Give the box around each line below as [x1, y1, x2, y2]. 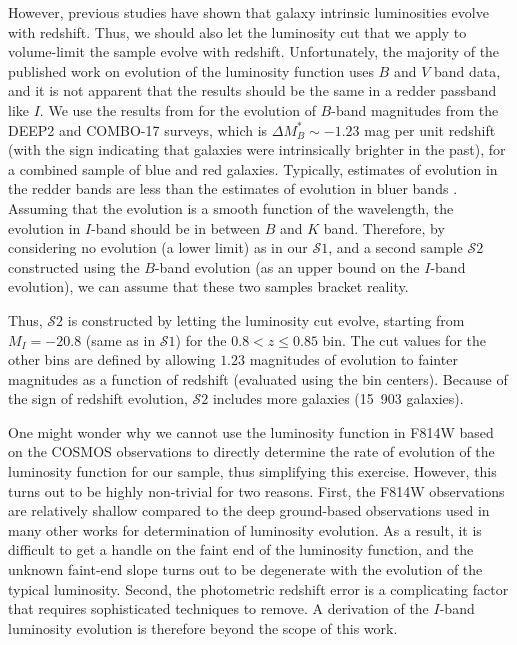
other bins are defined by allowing [8, 349, 216, 370]
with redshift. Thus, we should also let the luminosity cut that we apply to [8, 21, 467, 42]
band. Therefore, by [323, 217, 445, 238]
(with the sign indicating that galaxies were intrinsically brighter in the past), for [8, 139, 506, 160]
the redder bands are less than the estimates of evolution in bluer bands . [8, 178, 458, 199]
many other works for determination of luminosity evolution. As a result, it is [8, 519, 482, 540]
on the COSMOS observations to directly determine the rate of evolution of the [8, 441, 495, 462]
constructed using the [8, 256, 140, 277]
